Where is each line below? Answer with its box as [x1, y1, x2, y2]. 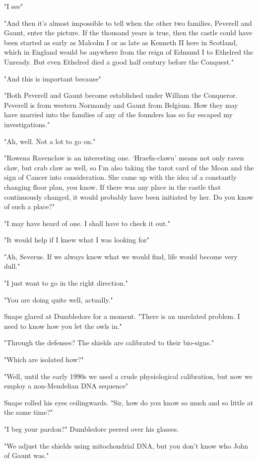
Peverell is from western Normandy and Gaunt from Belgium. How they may [4, 99, 238, 110]
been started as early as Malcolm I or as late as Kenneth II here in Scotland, [4, 37, 238, 47]
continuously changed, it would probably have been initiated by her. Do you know [4, 191, 254, 202]
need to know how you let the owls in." [4, 320, 122, 331]
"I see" [4, 1, 23, 11]
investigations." [4, 119, 50, 129]
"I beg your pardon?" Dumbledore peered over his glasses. [4, 424, 179, 434]
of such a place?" [4, 201, 55, 212]
